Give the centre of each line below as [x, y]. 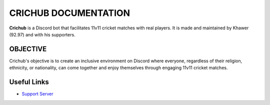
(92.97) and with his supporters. [42, 34]
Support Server [37, 94]
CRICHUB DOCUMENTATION [69, 13]
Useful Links [29, 82]
